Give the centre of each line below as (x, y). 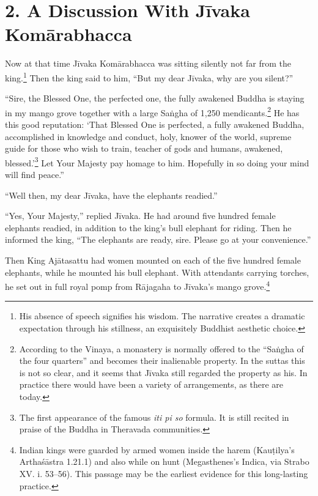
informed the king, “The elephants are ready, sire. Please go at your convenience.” (158, 239)
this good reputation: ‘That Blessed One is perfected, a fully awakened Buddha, (155, 124)
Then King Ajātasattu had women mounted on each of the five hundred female (153, 260)
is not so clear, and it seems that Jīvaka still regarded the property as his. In (163, 372)
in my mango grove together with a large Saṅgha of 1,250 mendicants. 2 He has (152, 111)
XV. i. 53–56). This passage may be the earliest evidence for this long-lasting (164, 473)
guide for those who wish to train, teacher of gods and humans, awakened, (144, 148)
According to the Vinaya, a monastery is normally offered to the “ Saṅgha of (161, 348)
